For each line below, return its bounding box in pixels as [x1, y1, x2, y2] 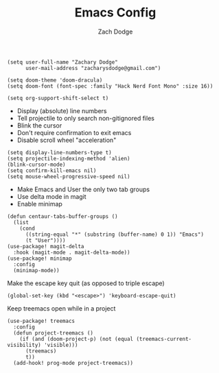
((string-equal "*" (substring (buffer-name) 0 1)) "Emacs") [25, 231, 205, 238]
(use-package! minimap [7, 255, 72, 262]
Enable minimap [16, 200, 63, 208]
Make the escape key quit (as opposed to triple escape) [7, 279, 165, 287]
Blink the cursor [16, 121, 62, 130]
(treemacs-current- [136, 335, 192, 342]
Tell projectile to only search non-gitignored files [16, 114, 154, 122]
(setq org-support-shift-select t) [7, 95, 109, 101]
